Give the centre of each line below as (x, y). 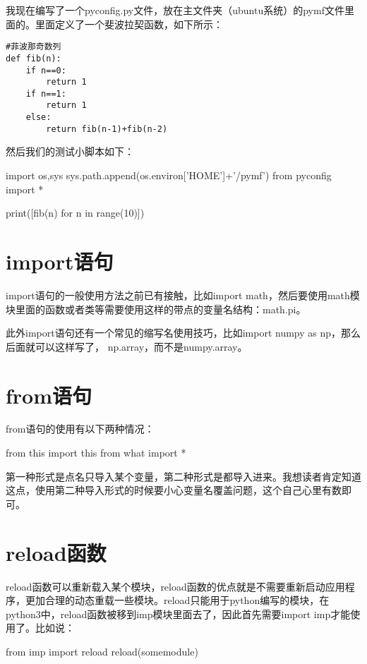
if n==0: (46, 70)
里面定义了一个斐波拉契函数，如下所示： (129, 24)
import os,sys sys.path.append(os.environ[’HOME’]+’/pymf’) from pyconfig (169, 175)
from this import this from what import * (96, 453)
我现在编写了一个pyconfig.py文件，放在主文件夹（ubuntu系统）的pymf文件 (175, 10)
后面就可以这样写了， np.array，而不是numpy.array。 (127, 346)
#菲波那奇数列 (34, 47)
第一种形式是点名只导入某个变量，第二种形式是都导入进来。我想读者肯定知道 (183, 476)
